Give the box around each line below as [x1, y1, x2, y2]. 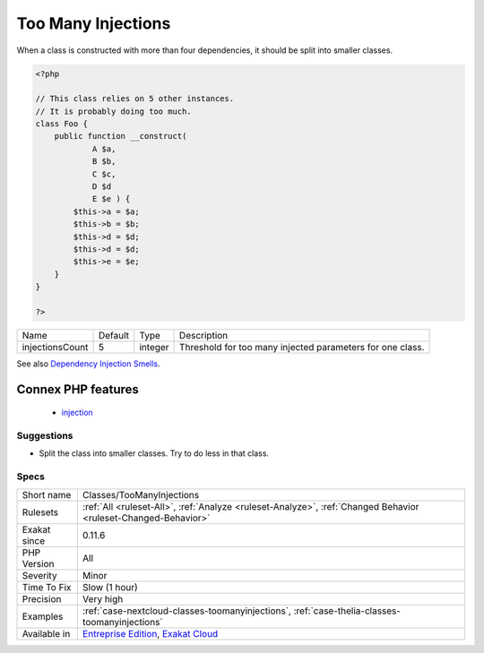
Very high [82, 592, 124, 605]
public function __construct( [54, 131, 187, 142]
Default [98, 329, 130, 341]
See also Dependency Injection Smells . [16, 358, 160, 369]
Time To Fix [22, 580, 72, 593]
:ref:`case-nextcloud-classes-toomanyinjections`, [82, 605, 291, 617]
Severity [22, 569, 57, 581]
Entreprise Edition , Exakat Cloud [82, 627, 219, 640]
